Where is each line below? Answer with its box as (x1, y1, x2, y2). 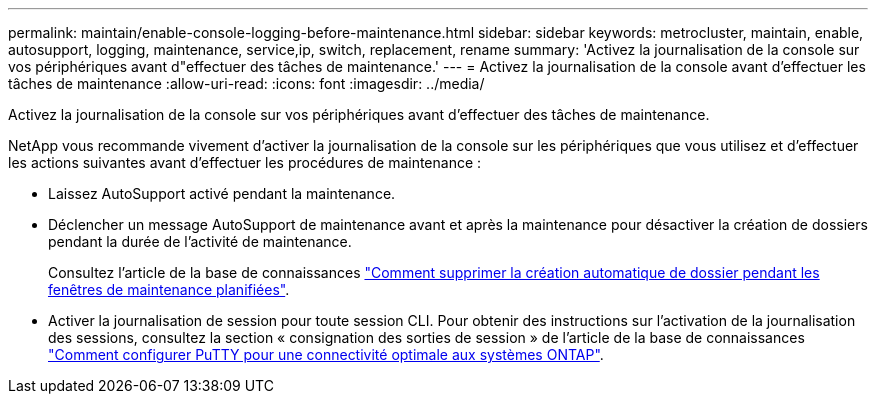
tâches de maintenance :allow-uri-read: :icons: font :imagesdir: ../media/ (8, 75, 485, 92)
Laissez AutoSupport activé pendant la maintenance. (48, 185, 396, 202)
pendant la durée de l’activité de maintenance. (48, 233, 352, 250)
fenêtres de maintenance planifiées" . (48, 281, 290, 298)
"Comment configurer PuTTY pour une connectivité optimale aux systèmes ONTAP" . (48, 346, 604, 363)
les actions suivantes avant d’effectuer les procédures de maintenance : (8, 154, 482, 171)
